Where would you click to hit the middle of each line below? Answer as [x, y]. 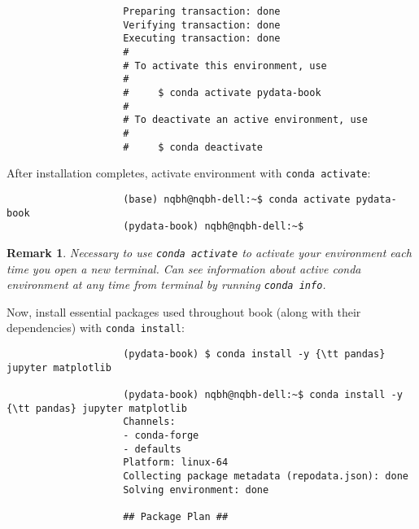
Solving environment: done [196, 490]
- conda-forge [161, 435]
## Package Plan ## [176, 516]
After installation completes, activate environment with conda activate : [189, 173]
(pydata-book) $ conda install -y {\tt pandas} [254, 354]
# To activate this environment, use [225, 66]
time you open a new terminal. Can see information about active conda [184, 268]
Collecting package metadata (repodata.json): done [266, 476]
